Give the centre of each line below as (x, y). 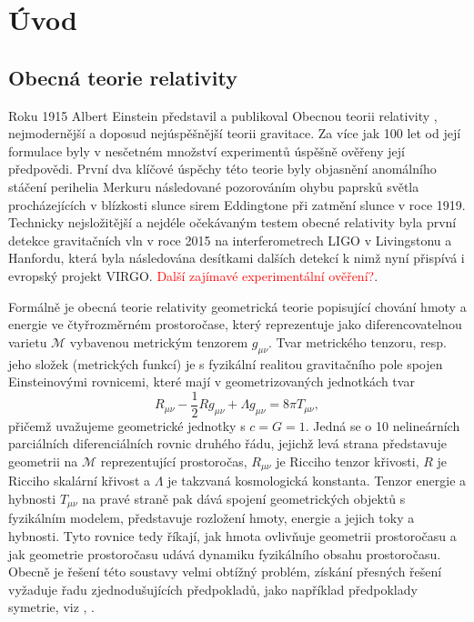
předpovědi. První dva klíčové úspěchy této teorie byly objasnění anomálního (222, 169)
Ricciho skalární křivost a (79, 481)
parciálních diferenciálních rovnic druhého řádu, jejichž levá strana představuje (227, 443)
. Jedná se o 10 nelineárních (383, 425)
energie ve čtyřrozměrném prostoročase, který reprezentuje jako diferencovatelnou (235, 324)
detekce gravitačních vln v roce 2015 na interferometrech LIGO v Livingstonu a (230, 240)
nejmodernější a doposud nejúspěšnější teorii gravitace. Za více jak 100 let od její (235, 133)
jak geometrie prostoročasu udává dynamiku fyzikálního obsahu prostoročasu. (225, 553)
